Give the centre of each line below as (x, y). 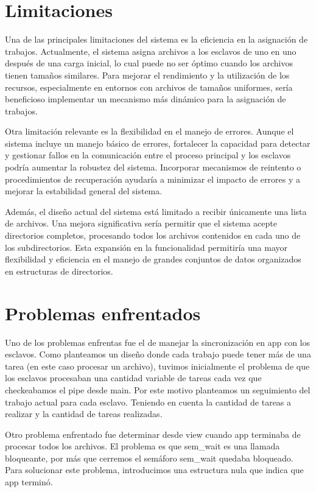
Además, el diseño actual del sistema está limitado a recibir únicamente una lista (156, 211)
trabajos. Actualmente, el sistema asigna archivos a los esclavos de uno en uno (151, 51)
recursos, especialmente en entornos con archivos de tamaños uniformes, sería (149, 87)
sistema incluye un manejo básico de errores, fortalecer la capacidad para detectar (158, 143)
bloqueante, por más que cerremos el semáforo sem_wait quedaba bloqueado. (149, 458)
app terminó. (29, 482)
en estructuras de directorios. (59, 271)
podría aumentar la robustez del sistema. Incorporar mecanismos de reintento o (153, 167)
